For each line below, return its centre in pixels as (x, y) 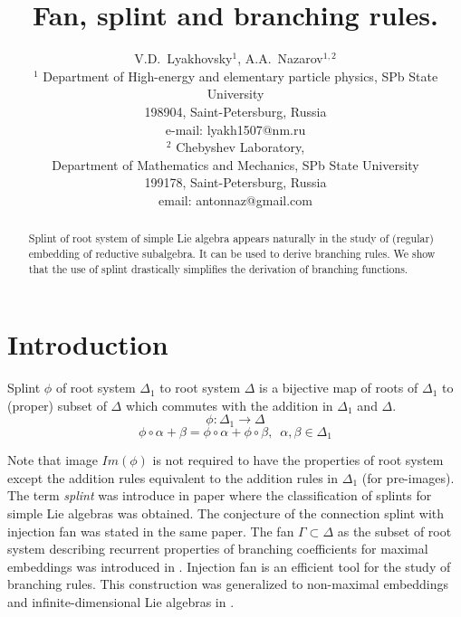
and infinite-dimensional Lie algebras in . (121, 602)
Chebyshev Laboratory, (240, 147)
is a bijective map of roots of (339, 388)
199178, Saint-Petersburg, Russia (235, 182)
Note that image (53, 460)
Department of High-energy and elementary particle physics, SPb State (240, 76)
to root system (200, 388)
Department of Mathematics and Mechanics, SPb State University (235, 164)
